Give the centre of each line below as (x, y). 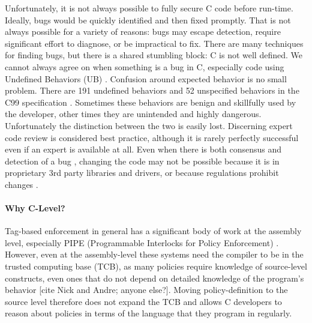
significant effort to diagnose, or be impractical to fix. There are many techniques (154, 43)
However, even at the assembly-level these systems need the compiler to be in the (154, 254)
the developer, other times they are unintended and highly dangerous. (133, 114)
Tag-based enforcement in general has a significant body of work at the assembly (153, 231)
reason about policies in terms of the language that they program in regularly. (148, 313)
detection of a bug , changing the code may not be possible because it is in (142, 161)
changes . (22, 184)
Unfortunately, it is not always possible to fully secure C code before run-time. (149, 8)
